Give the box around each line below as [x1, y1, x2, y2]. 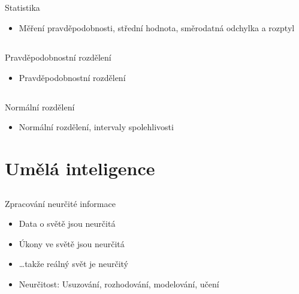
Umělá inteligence [5, 155, 155, 180]
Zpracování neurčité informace [5, 197, 116, 209]
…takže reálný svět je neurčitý [19, 257, 128, 270]
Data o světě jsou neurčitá [19, 217, 116, 230]
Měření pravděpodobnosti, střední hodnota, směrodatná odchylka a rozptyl [19, 21, 295, 34]
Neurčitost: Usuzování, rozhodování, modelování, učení [19, 277, 219, 290]
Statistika [5, 1, 40, 14]
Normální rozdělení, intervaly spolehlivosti [19, 121, 174, 133]
